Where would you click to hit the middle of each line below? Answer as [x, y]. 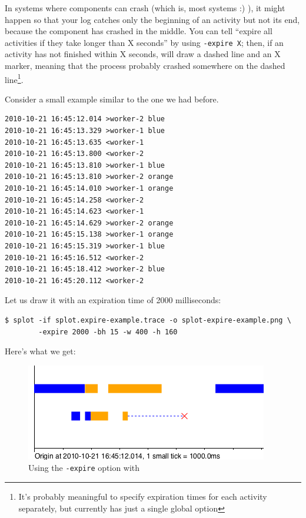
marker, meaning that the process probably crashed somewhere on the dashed [145, 66]
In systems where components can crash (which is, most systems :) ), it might [145, 8]
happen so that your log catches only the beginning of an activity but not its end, [152, 19]
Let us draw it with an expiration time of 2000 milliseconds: [113, 300]
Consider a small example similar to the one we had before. [112, 99]
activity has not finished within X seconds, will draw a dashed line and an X [143, 54]
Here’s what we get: [40, 351]
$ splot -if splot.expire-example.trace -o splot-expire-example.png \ [148, 320]
